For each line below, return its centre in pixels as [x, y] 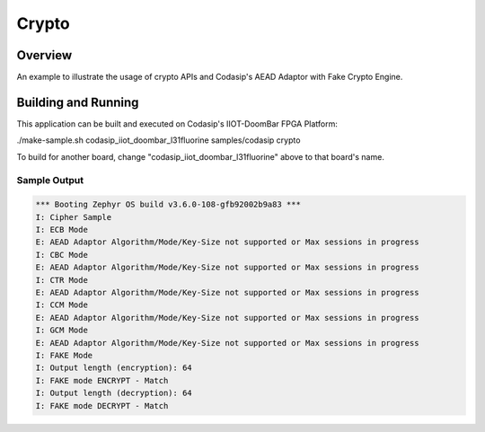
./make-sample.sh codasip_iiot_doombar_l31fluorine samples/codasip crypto [159, 140]
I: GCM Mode [62, 331]
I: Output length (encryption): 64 [114, 368]
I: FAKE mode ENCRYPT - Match [102, 380]
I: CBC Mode [62, 255]
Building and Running [78, 102]
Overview [44, 55]
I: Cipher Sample [74, 217]
